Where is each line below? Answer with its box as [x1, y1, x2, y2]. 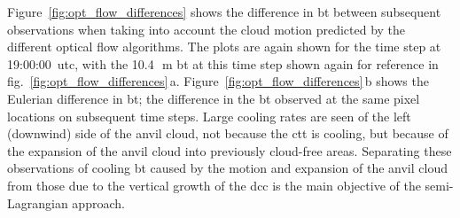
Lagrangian [7, 193, 68, 212]
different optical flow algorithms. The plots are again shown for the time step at [7, 37, 441, 56]
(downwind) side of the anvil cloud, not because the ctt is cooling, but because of [7, 124, 448, 143]
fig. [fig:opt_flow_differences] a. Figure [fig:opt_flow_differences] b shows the [7, 72, 429, 90]
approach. [72, 193, 125, 212]
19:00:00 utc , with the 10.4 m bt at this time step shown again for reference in [7, 54, 439, 73]
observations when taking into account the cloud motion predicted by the [7, 19, 406, 38]
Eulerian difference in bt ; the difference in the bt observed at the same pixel [7, 89, 420, 107]
